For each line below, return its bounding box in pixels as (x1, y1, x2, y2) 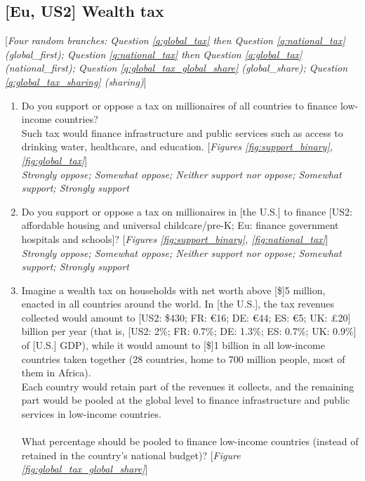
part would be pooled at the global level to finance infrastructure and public (21, 393, 350, 407)
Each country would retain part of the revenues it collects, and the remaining (21, 378, 354, 393)
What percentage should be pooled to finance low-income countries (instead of (21, 434, 359, 449)
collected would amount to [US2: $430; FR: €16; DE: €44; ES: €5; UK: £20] (21, 310, 351, 324)
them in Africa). (21, 365, 91, 380)
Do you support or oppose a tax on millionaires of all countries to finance (21, 98, 338, 112)
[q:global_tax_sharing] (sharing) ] (5, 74, 147, 88)
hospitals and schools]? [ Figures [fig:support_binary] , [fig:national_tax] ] (21, 231, 328, 246)
